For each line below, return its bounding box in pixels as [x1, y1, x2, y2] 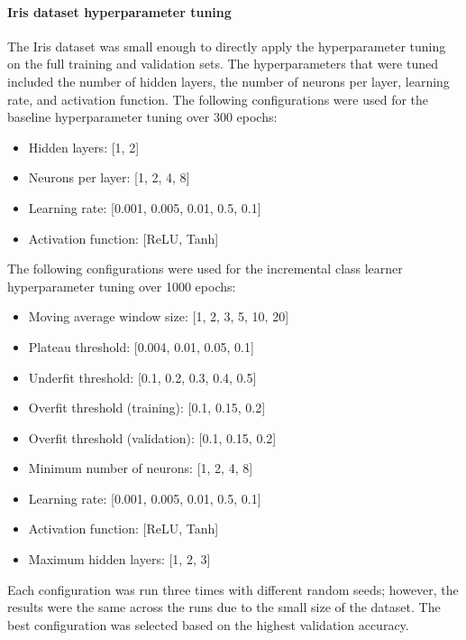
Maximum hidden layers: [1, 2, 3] [28, 550, 211, 569]
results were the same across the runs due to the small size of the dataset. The [7, 598, 441, 617]
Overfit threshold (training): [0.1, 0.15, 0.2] [28, 398, 266, 417]
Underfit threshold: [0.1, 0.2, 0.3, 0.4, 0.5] [28, 367, 257, 386]
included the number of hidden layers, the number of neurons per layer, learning [7, 71, 450, 90]
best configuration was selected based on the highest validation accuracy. [7, 615, 409, 634]
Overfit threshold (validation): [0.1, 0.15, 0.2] [28, 428, 277, 447]
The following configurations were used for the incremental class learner [7, 259, 403, 278]
